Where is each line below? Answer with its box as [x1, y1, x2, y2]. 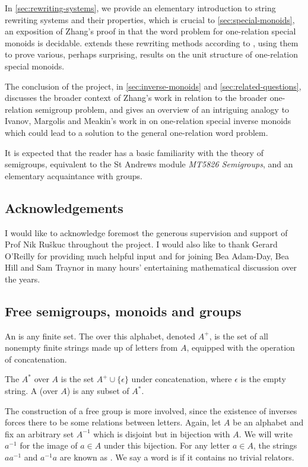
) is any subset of [66, 385, 129, 397]
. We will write [239, 427, 293, 440]
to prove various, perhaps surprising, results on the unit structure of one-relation [5, 48, 299, 61]
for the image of [20, 439, 78, 452]
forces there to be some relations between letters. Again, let [5, 416, 221, 428]
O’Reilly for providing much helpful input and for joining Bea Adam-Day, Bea [5, 249, 289, 262]
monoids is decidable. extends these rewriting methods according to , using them [5, 36, 299, 49]
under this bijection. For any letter [103, 439, 230, 452]
